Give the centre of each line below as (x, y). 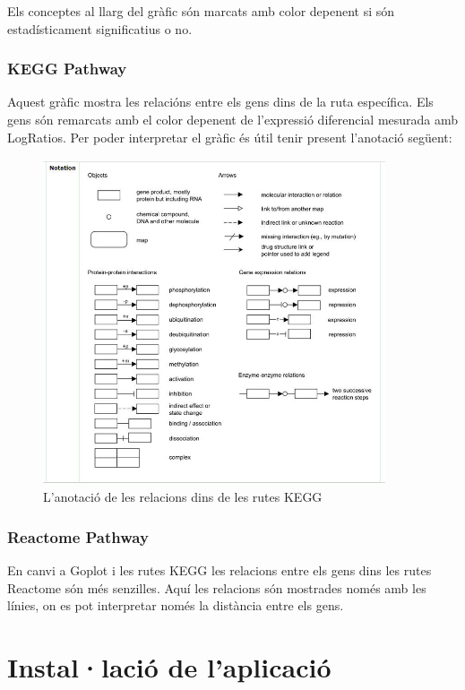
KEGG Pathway (67, 69)
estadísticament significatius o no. (100, 28)
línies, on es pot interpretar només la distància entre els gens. (176, 605)
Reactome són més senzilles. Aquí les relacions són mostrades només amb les (217, 587)
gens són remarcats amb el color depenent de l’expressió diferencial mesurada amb (233, 119)
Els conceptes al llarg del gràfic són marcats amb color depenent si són (201, 11)
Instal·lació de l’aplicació (169, 667)
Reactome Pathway (78, 536)
